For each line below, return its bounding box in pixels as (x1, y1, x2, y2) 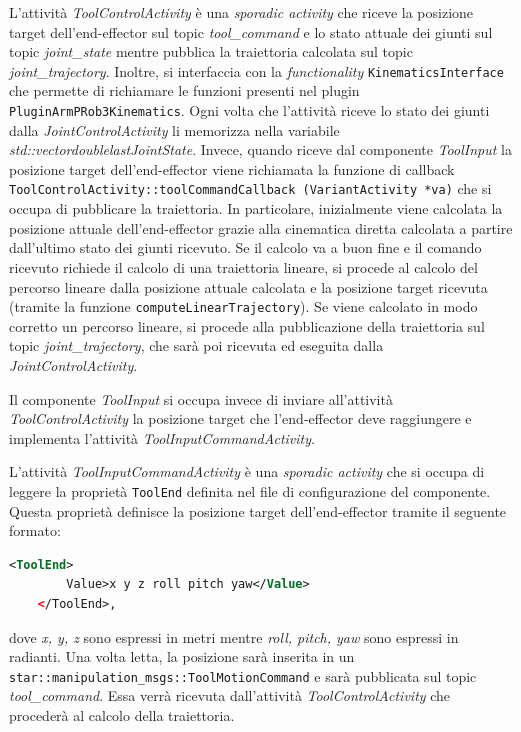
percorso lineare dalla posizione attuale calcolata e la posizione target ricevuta (9, 276, 488, 297)
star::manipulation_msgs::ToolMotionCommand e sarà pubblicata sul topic (9, 665, 477, 686)
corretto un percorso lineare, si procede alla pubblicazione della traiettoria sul (9, 315, 485, 336)
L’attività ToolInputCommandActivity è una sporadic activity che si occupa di (9, 461, 485, 482)
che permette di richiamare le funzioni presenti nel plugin (9, 80, 360, 101)
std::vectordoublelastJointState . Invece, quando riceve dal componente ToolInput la (9, 139, 512, 160)
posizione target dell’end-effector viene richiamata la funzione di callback (9, 158, 455, 179)
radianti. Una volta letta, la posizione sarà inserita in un (9, 646, 355, 667)
